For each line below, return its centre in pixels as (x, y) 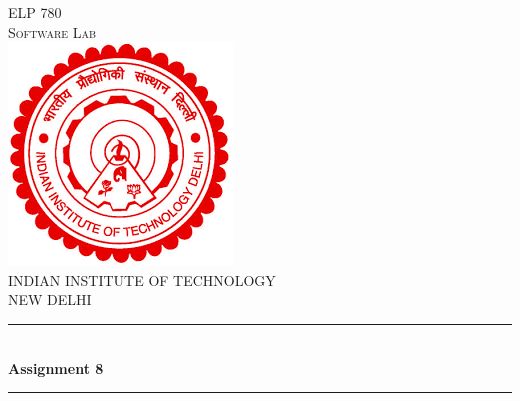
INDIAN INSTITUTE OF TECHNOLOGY (142, 279)
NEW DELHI (50, 299)
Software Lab (52, 31)
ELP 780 (35, 12)
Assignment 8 (56, 367)
